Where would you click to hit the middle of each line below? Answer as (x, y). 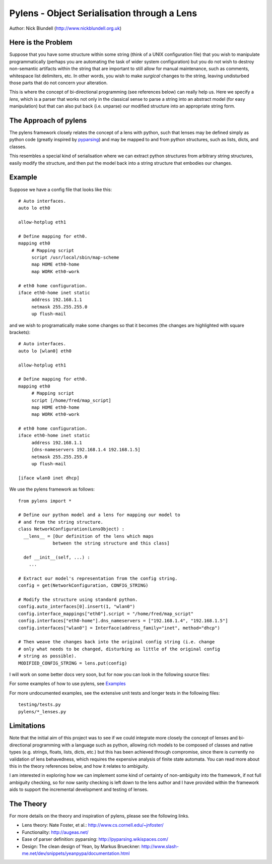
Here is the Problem (41, 43)
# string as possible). (48, 656)
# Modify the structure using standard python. (78, 600)
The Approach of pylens (48, 120)
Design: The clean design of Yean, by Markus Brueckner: (81, 846)
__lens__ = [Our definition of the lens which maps (88, 536)
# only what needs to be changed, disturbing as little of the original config (119, 649)
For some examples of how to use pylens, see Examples (67, 684)
